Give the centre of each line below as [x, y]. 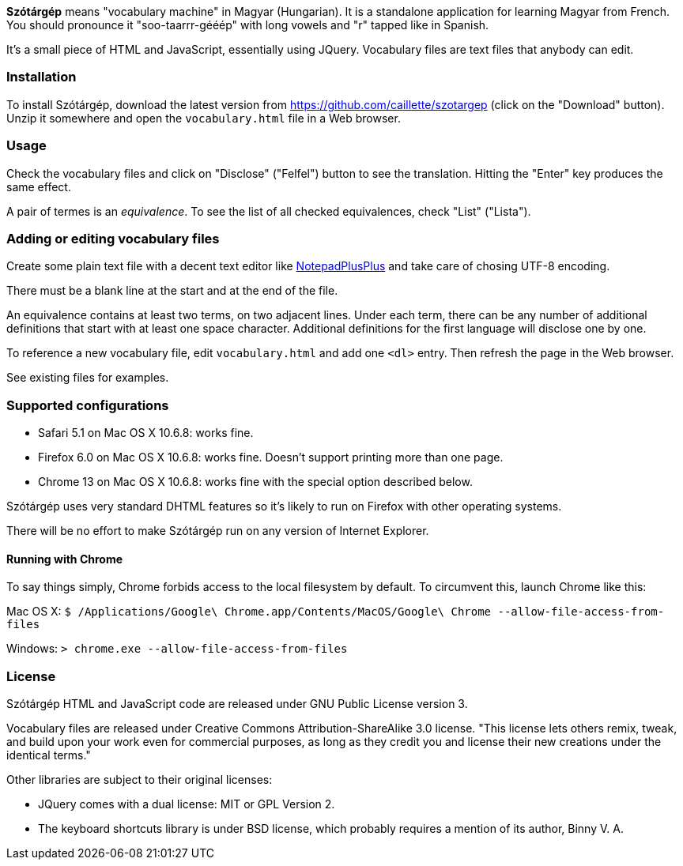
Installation [42, 77]
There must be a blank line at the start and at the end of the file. [172, 291]
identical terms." [49, 755]
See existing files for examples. [88, 378]
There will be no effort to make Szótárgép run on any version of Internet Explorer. [218, 531]
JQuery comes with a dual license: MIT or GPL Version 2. [187, 804]
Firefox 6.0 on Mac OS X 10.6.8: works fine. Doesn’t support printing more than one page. [271, 457]
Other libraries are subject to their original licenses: [140, 779]
